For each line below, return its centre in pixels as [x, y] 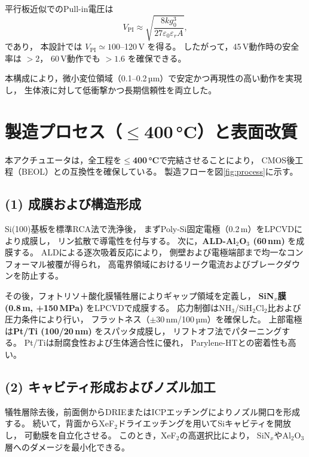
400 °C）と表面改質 [221, 131]
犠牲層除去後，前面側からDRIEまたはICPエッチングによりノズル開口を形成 [153, 411]
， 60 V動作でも [70, 58]
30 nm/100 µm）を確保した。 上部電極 [229, 319]
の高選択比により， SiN [225, 435]
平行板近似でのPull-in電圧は [59, 8]
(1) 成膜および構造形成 [73, 204]
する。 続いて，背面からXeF [60, 423]
